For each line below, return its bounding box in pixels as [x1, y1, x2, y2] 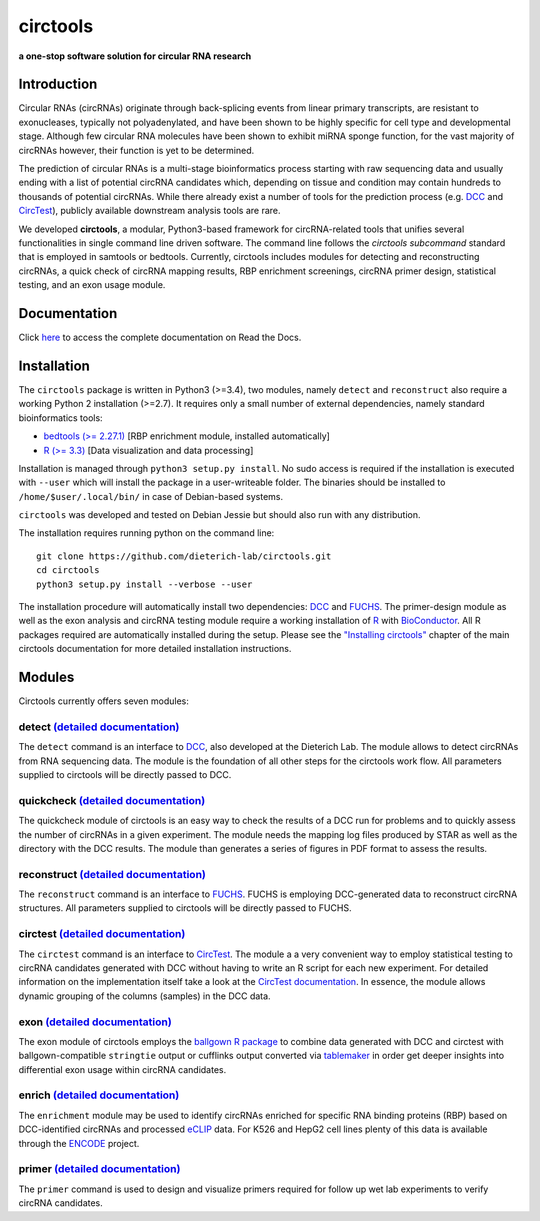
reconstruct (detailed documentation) [18, 867, 207, 881]
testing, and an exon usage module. [18, 279, 166, 291]
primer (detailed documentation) [18, 1162, 181, 1176]
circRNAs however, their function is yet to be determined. [18, 144, 255, 156]
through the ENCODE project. [18, 1137, 140, 1149]
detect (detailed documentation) [18, 720, 180, 734]
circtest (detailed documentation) [18, 927, 186, 941]
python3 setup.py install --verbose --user [36, 578, 253, 590]
